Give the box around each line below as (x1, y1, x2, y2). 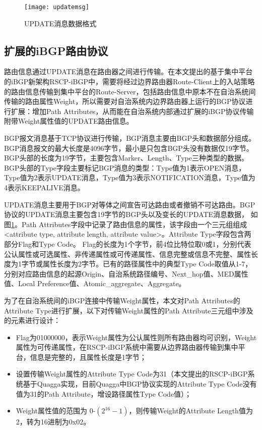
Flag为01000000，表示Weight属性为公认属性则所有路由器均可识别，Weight (16, 332, 257, 342)
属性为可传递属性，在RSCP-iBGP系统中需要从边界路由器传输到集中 (16, 342, 238, 352)
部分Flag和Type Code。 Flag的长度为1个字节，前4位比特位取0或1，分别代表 (4, 238, 251, 249)
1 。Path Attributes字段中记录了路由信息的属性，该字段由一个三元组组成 (11, 219, 247, 229)
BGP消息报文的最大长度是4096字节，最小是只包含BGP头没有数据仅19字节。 (4, 142, 253, 153)
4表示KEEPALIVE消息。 (4, 182, 85, 192)
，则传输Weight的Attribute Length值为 (128, 405, 253, 416)
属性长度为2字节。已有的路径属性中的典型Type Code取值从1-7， (42, 258, 252, 269)
